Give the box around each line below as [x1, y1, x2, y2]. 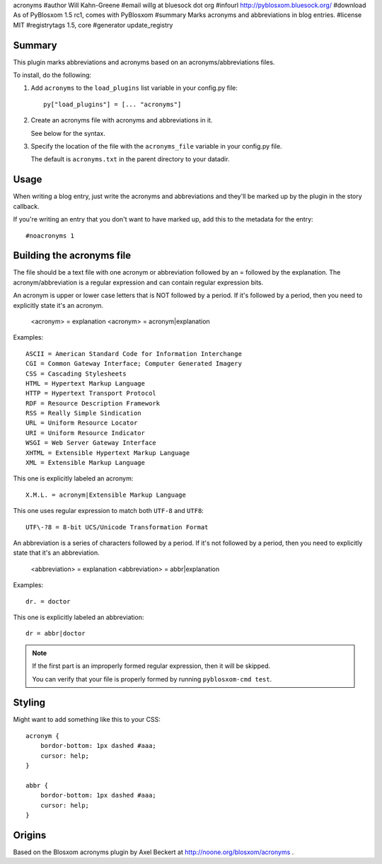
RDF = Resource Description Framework [25, 399, 161, 407]
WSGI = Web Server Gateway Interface [25, 439, 157, 447]
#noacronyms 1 [25, 231, 74, 240]
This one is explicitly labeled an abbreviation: [13, 613, 144, 621]
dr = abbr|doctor [25, 630, 86, 638]
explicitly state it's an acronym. [13, 301, 104, 309]
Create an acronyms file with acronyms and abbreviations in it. [30, 116, 213, 125]
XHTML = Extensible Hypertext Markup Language [25, 449, 190, 456]
